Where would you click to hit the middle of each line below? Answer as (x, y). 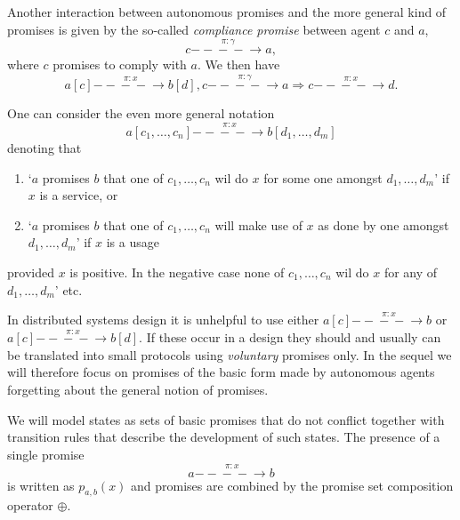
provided (31, 272)
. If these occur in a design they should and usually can (290, 337)
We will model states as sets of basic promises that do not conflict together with (226, 419)
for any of (411, 272)
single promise (46, 454)
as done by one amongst (383, 224)
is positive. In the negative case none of (177, 272)
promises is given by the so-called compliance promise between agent (194, 29)
